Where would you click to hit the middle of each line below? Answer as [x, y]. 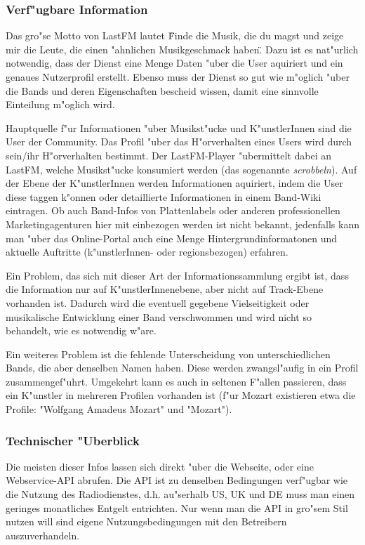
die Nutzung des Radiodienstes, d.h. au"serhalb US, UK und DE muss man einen [180, 494]
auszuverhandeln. [43, 535]
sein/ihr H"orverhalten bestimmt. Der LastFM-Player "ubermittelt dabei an [169, 155]
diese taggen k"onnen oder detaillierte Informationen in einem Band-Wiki [164, 196]
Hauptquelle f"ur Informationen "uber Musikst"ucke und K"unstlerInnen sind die [179, 127]
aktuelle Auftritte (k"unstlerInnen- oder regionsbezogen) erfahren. [147, 252]
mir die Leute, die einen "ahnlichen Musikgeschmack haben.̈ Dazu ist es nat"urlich [182, 49]
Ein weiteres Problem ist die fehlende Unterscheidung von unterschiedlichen [168, 354]
